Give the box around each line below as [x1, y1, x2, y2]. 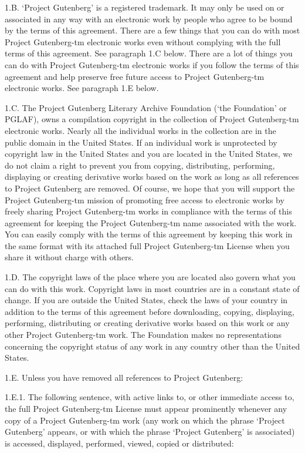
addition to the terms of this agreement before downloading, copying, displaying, [5, 305, 294, 317]
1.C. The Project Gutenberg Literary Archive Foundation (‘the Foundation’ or [5, 101, 287, 113]
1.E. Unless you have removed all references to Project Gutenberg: [5, 371, 243, 383]
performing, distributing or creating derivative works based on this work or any [5, 317, 290, 329]
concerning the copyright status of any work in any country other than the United [5, 340, 300, 352]
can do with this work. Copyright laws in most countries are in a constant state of [5, 282, 300, 294]
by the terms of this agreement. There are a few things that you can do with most [5, 24, 300, 36]
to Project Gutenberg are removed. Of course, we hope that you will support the [5, 182, 295, 194]
